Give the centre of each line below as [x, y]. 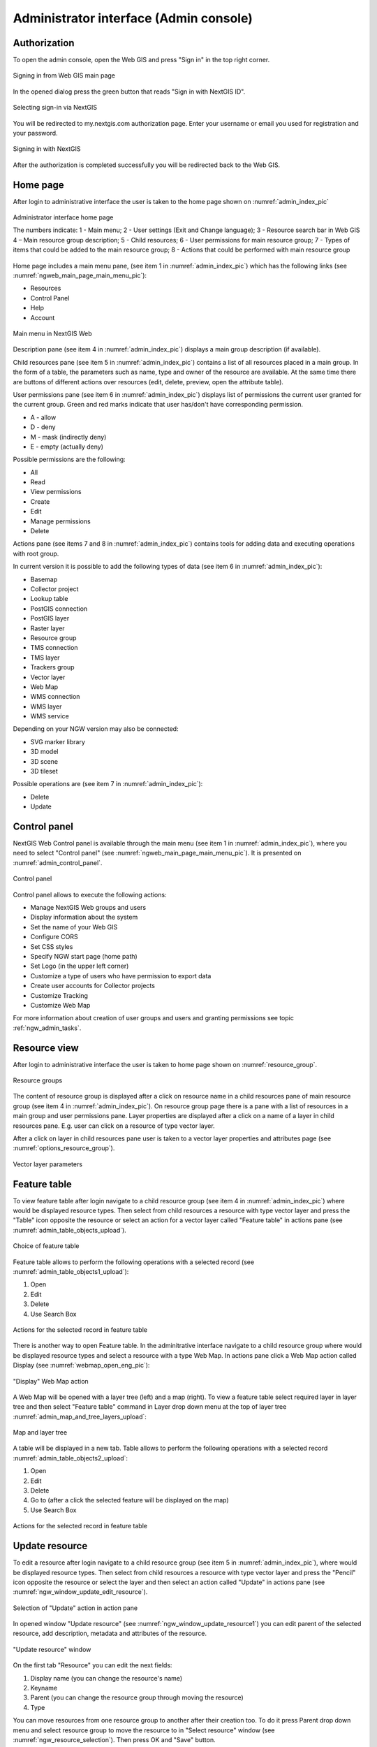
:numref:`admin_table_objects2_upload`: [71, 1458]
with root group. [36, 553]
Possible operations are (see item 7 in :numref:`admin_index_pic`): [108, 784]
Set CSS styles [52, 946]
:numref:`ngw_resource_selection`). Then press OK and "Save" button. [114, 1739]
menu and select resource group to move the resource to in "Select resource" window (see [144, 1730]
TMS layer [45, 658]
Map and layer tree [40, 1433]
